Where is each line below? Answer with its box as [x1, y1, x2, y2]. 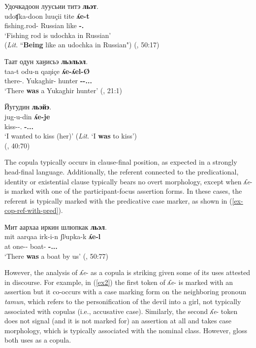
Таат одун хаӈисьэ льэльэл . [4, 56, 88, 66]
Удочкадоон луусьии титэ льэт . [4, 1, 98, 11]
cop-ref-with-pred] [4, 205, 59, 215]
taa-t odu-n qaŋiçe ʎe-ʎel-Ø [4, 66, 90, 76]
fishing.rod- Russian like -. [4, 20, 84, 31]
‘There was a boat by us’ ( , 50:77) [4, 250, 109, 261]
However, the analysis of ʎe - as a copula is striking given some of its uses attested [4, 267, 251, 278]
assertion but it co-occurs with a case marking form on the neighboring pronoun [4, 286, 246, 297]
